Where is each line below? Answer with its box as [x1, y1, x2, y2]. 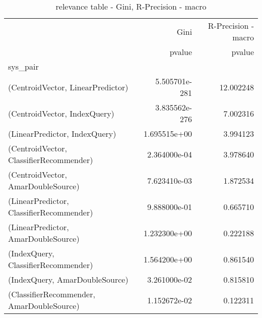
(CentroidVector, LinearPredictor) [8, 81, 128, 93]
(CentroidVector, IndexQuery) [8, 107, 114, 119]
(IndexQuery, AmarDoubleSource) [8, 274, 128, 285]
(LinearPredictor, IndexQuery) [8, 128, 116, 139]
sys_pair [8, 61, 39, 72]
